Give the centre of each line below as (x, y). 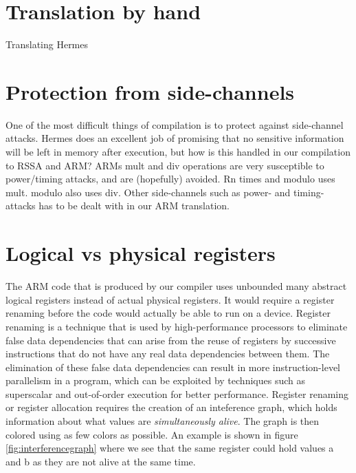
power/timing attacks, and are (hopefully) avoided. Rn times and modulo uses (170, 179)
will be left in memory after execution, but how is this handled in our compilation (178, 152)
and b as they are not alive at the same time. (101, 461)
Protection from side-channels (150, 91)
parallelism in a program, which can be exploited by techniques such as (155, 380)
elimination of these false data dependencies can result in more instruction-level (173, 367)
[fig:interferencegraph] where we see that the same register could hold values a (170, 448)
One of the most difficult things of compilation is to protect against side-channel (175, 124)
